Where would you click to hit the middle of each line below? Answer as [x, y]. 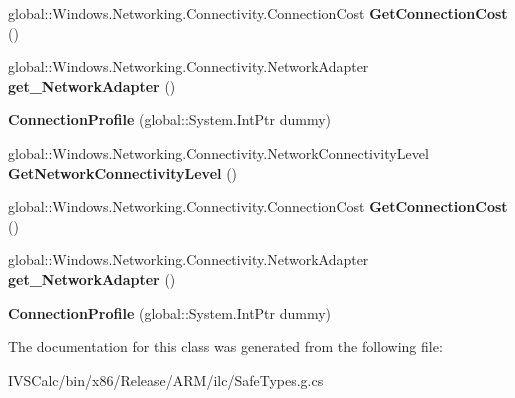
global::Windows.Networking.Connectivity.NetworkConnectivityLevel [218, 152]
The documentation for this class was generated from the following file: [225, 346]
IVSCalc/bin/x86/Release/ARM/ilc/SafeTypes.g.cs [166, 379]
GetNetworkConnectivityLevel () [123, 172]
